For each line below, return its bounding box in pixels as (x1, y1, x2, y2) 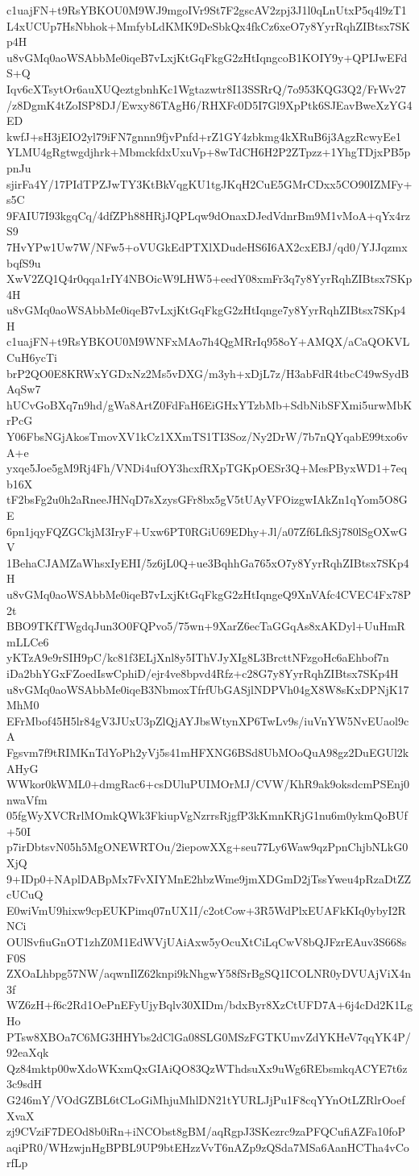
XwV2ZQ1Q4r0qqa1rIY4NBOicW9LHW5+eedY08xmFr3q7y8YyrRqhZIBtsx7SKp (6, 270, 413, 287)
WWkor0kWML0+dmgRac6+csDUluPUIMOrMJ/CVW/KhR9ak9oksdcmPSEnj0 (6, 775, 410, 792)
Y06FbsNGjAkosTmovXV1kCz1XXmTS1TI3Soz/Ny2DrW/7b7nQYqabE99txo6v (6, 428, 409, 445)
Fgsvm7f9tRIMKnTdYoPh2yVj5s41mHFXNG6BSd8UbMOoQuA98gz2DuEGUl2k (6, 743, 409, 760)
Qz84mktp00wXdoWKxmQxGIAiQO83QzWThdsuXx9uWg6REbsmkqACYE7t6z (6, 1059, 408, 1076)
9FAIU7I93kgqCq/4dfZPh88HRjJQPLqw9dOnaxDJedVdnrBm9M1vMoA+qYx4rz (6, 206, 410, 223)
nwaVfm (6, 791, 48, 808)
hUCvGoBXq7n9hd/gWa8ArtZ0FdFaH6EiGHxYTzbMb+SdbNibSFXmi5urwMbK (6, 396, 413, 413)
